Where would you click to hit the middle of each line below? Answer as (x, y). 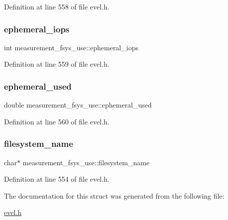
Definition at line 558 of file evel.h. (57, 6)
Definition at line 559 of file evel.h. (57, 64)
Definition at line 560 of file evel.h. (57, 121)
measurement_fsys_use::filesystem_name (86, 162)
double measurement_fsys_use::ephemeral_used (78, 105)
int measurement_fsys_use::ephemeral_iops (71, 47)
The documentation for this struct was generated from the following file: (114, 195)
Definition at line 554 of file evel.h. (57, 179)
